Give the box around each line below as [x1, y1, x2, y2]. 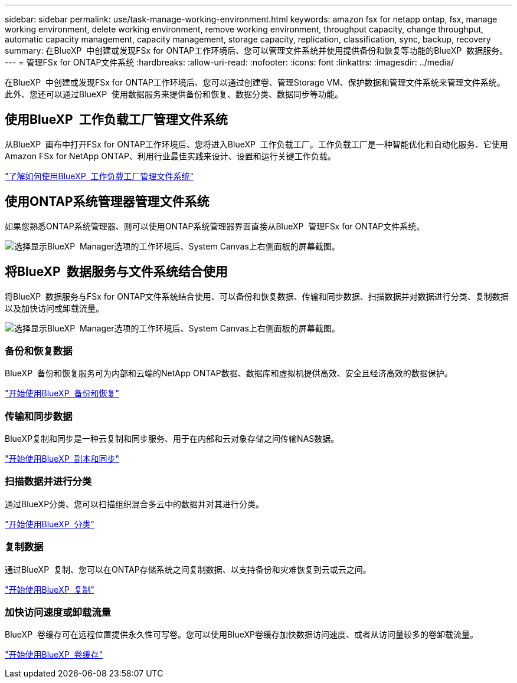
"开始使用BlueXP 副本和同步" [5, 454, 120, 464]
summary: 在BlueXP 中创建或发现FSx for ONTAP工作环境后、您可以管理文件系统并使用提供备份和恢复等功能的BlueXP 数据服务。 [5, 45, 508, 55]
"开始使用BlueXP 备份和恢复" [5, 388, 120, 399]
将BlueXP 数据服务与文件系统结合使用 [5, 264, 228, 280]
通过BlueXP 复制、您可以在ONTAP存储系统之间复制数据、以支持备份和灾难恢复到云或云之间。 [5, 564, 371, 574]
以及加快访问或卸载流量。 [5, 303, 104, 313]
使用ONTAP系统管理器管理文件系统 [5, 194, 210, 209]
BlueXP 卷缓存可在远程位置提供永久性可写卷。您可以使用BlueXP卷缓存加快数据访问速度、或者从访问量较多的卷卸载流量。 [5, 629, 479, 640]
